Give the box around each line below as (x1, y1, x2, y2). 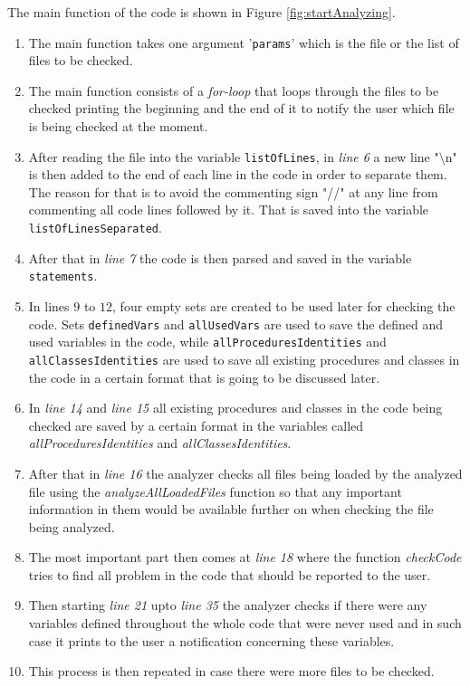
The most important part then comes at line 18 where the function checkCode (28, 548, 462, 567)
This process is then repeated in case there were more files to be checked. (28, 662, 435, 681)
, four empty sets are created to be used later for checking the (112, 296, 456, 315)
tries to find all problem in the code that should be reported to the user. (28, 565, 431, 584)
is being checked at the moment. (28, 117, 208, 136)
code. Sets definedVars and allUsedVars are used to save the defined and (28, 314, 444, 333)
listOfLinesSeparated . (28, 218, 162, 237)
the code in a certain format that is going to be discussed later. (28, 367, 380, 386)
